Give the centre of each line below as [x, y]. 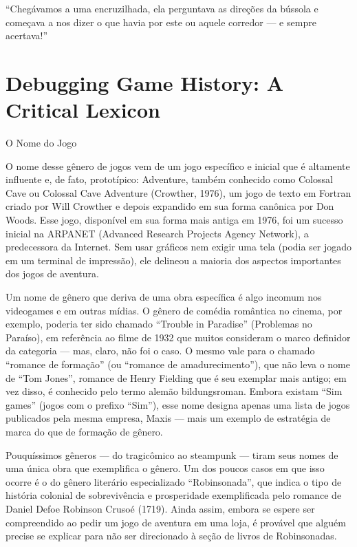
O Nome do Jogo [41, 143]
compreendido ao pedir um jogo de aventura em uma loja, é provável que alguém [176, 522]
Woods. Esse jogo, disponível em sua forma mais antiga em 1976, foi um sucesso [174, 220]
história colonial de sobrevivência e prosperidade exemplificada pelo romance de [174, 495]
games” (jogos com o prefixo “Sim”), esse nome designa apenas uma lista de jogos [178, 404]
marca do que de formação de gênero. [84, 431]
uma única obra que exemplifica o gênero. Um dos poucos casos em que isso [165, 468]
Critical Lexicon [83, 110]
